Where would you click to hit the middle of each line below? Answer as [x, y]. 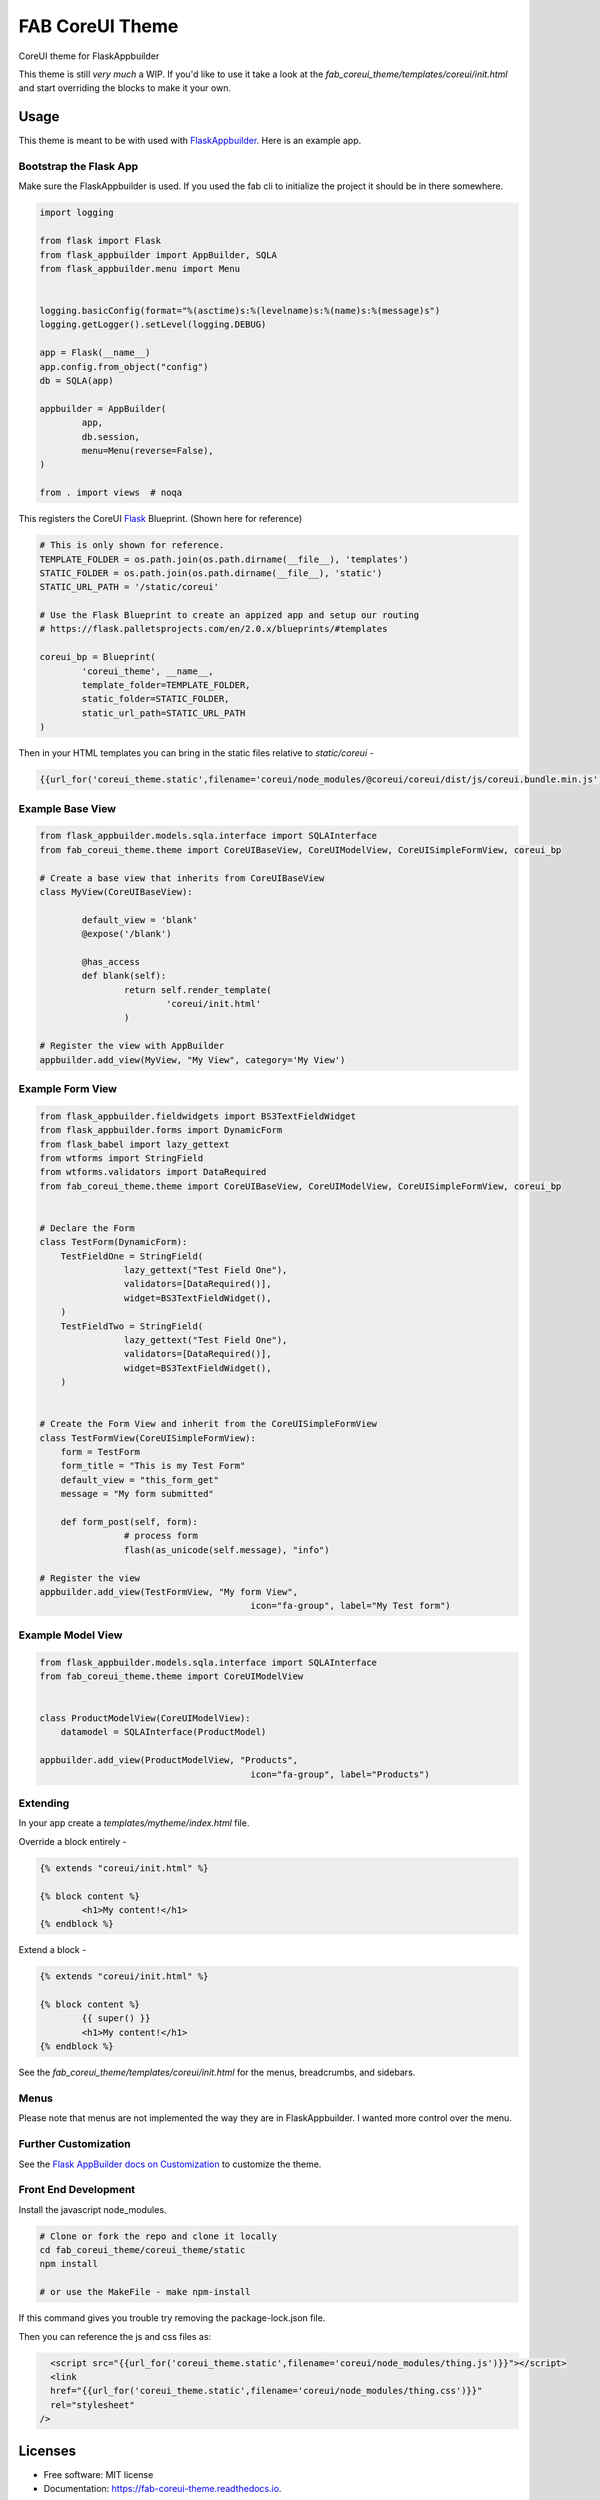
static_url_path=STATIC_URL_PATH [163, 713]
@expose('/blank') [126, 934]
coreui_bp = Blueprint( [98, 657]
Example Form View [68, 1088]
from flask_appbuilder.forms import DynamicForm [161, 1130]
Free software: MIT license [98, 2474]
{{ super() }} [116, 2018]
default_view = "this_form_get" [140, 1479]
